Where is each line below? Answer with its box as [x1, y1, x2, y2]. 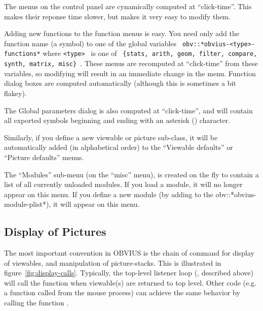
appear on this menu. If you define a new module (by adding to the [4, 189, 213, 199]
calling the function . [4, 297, 69, 308]
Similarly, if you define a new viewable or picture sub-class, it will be [4, 132, 218, 142]
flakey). [4, 87, 27, 98]
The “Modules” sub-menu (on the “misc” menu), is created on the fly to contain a [4, 169, 259, 179]
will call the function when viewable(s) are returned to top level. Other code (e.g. [4, 277, 257, 288]
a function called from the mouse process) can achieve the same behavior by [4, 287, 240, 298]
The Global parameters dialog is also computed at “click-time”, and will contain [4, 105, 253, 115]
